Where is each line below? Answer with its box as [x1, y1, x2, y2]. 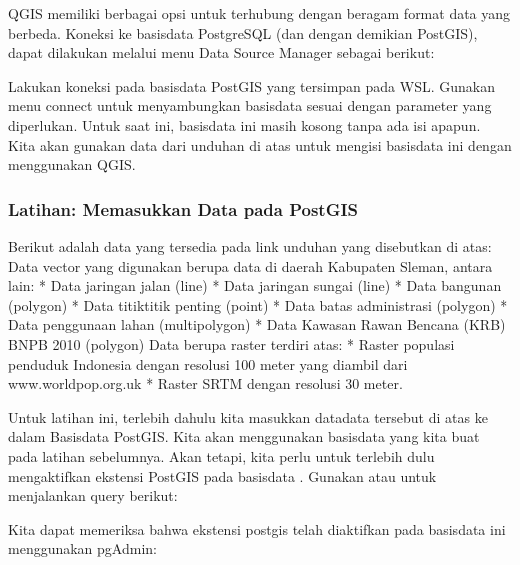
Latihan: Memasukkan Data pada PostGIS [8, 196, 359, 221]
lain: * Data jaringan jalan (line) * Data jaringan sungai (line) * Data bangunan [8, 275, 502, 296]
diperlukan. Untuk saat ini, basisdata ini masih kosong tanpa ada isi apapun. [8, 114, 481, 135]
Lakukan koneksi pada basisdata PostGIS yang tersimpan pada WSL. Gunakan [8, 75, 495, 96]
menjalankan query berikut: [8, 485, 178, 506]
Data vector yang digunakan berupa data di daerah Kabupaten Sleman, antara [8, 255, 493, 276]
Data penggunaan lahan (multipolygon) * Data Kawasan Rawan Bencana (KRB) [8, 314, 506, 335]
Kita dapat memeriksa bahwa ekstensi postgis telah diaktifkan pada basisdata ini [8, 518, 506, 539]
